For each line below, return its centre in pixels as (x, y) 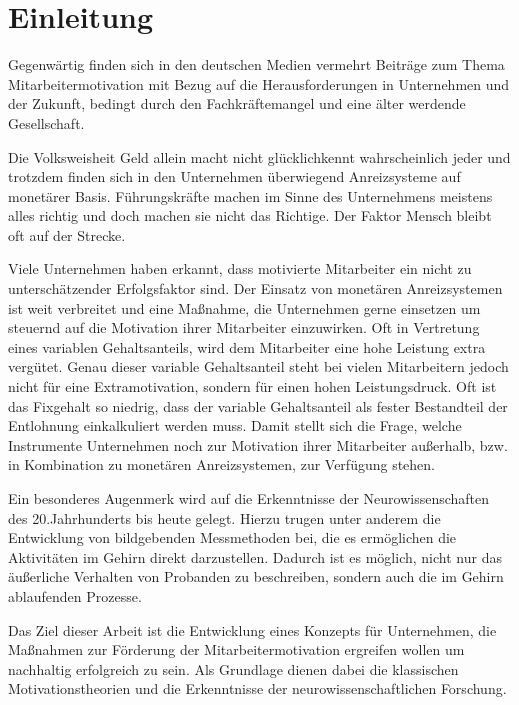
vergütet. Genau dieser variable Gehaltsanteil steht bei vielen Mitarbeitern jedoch (258, 366)
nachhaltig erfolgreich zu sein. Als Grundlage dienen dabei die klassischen (233, 668)
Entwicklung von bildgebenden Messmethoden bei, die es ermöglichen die (232, 537)
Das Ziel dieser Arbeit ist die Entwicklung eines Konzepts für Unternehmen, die (252, 629)
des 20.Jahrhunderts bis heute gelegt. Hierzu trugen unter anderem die (224, 517)
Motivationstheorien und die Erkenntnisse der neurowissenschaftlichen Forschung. (257, 688)
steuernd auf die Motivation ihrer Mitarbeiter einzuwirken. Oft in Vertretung (244, 327)
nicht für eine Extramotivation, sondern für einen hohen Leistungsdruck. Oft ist (252, 386)
